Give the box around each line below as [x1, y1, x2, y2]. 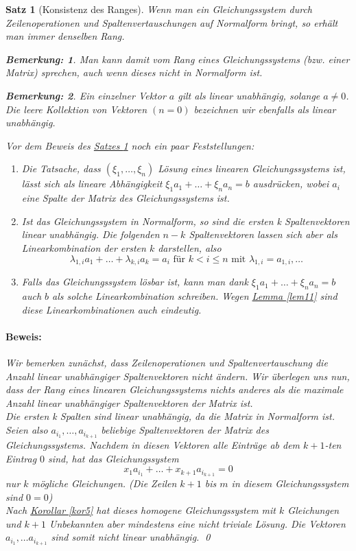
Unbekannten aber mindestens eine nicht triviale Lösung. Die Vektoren [49, 516, 346, 530]
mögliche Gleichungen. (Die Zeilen [32, 476, 177, 490]
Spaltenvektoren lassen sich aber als [189, 227, 337, 242]
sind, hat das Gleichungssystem [48, 451, 179, 465]
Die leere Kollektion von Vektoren [5, 102, 147, 116]
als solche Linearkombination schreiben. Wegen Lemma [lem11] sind [52, 289, 337, 303]
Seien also [5, 423, 48, 437]
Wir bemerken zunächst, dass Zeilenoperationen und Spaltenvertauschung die [5, 355, 328, 370]
